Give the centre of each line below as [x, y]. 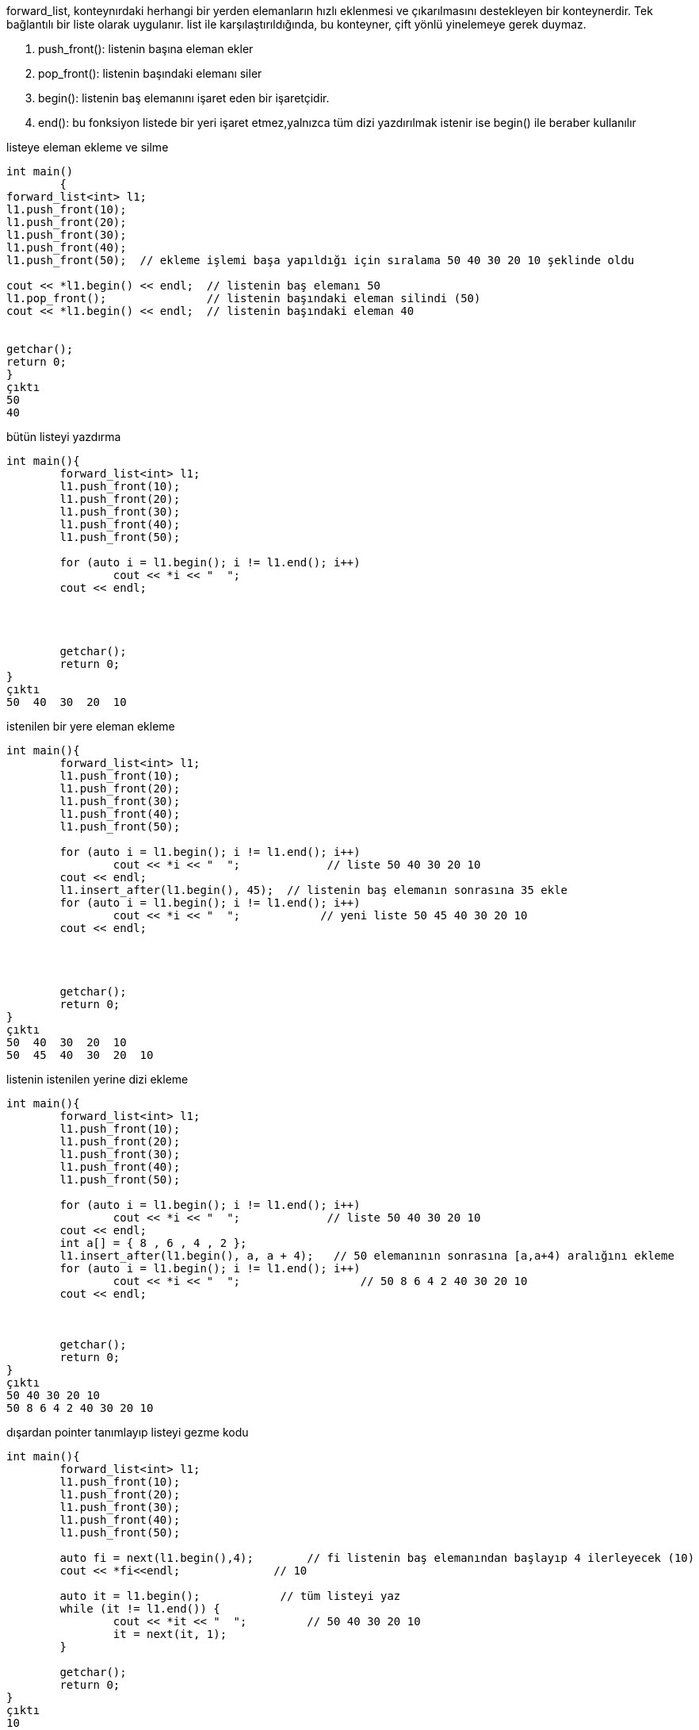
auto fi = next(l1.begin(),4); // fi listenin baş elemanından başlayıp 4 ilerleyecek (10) [377, 1558]
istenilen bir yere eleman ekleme [91, 726]
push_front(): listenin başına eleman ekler [146, 49]
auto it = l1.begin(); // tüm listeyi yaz [230, 1596]
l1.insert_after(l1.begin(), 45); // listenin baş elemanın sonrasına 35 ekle [314, 890]
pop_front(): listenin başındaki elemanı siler [150, 73]
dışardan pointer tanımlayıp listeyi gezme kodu [128, 1432]
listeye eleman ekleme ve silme [88, 147]
